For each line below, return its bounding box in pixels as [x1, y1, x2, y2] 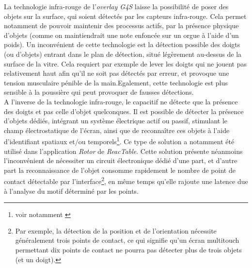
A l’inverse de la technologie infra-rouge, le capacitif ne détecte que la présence [4, 96, 238, 106]
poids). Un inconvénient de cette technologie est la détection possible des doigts [4, 39, 240, 50]
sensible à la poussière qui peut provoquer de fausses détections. [4, 87, 194, 97]
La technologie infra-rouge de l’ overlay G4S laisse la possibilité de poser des [4, 1, 229, 11]
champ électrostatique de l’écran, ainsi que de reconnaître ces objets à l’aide [4, 125, 230, 135]
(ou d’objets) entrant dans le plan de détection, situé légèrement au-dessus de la [4, 49, 242, 59]
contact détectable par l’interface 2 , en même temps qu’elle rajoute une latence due [4, 175, 248, 186]
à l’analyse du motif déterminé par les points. [4, 185, 139, 196]
